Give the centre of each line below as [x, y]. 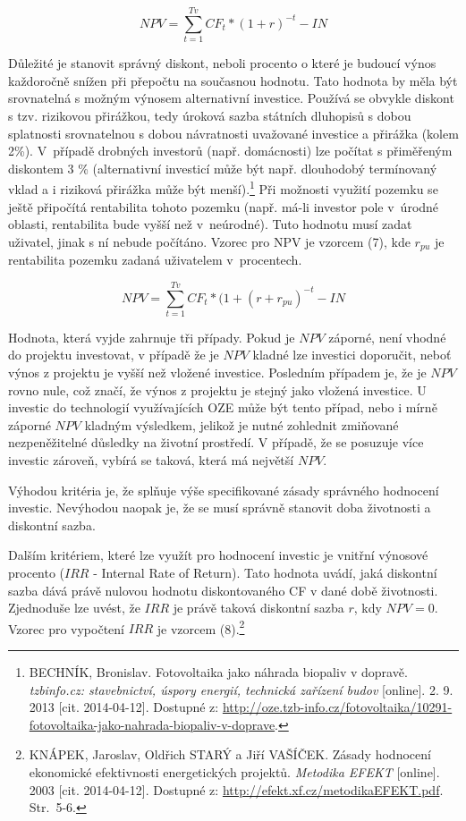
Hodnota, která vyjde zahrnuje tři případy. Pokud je [152, 337]
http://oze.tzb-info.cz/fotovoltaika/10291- [337, 707]
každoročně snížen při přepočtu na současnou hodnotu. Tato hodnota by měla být [233, 80]
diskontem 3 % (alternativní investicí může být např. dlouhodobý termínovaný [223, 168]
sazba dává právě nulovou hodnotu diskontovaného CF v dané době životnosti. [223, 590]
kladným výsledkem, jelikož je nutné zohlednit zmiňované [241, 424]
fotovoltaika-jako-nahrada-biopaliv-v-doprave [152, 724]
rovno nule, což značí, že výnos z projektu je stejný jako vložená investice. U [217, 389]
